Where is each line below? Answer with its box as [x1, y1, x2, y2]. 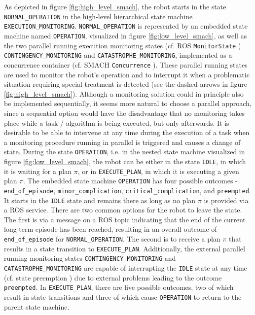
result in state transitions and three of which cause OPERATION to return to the [4, 291, 242, 302]
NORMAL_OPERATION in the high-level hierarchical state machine [4, 11, 193, 21]
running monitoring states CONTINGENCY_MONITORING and [4, 253, 176, 263]
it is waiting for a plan [4, 166, 72, 176]
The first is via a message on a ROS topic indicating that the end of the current [4, 214, 246, 224]
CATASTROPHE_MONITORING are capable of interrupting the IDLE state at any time [4, 262, 247, 273]
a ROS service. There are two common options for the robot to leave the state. [4, 205, 242, 215]
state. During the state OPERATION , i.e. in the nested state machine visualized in [4, 146, 245, 157]
